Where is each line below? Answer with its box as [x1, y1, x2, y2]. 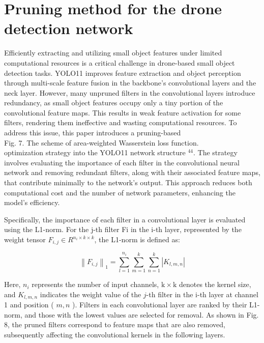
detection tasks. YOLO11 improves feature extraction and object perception [4, 67, 241, 78]
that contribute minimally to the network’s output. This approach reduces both [4, 177, 252, 188]
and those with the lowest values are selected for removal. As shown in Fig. [24, 309, 259, 320]
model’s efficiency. [4, 197, 60, 208]
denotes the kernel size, [179, 279, 251, 290]
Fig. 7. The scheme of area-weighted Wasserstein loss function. [4, 137, 199, 148]
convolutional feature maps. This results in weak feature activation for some [4, 107, 241, 118]
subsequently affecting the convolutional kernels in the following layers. [4, 329, 225, 340]
